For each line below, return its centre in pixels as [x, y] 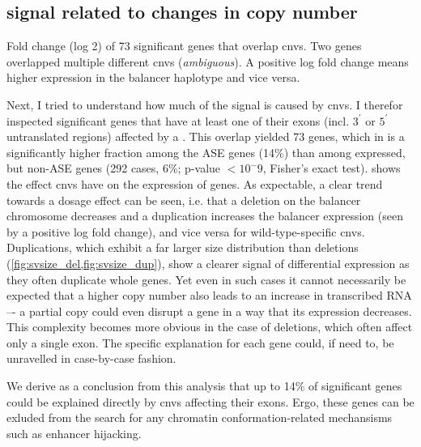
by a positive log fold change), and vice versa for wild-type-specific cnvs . [186, 231]
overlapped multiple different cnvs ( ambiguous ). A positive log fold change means [208, 61]
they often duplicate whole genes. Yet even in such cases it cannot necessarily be [206, 279]
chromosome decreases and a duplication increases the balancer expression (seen [205, 216]
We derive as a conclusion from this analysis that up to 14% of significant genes [204, 386]
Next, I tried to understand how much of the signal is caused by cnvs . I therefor [205, 104]
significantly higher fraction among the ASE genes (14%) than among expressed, [206, 152]
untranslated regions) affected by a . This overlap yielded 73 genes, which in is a [206, 136]
